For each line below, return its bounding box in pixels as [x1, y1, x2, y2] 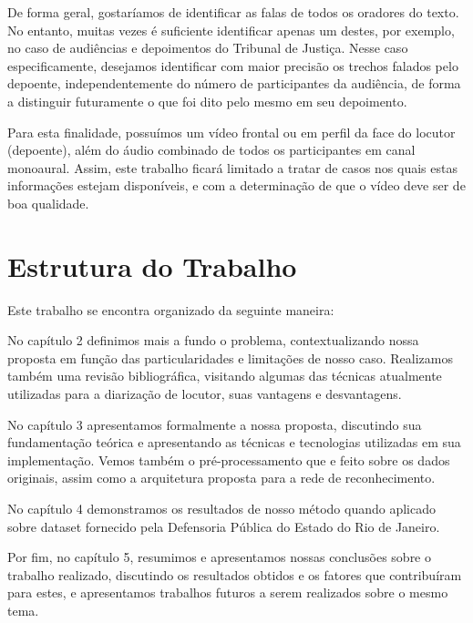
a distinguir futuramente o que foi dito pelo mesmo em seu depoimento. [7, 91, 407, 110]
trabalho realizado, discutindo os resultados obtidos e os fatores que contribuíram [7, 565, 462, 584]
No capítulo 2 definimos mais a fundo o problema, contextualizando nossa [7, 331, 419, 350]
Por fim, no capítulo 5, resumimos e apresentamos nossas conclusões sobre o [7, 547, 431, 567]
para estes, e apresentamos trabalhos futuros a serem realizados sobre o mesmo [7, 583, 448, 602]
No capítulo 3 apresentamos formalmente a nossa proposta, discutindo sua [7, 414, 422, 434]
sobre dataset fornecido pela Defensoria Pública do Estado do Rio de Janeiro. [7, 516, 440, 536]
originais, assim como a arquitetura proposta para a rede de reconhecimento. [7, 468, 436, 487]
